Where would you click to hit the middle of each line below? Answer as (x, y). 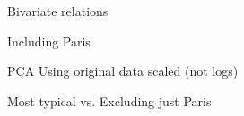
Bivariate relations (58, 11)
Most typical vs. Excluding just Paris (109, 100)
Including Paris (49, 41)
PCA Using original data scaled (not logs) (123, 71)
